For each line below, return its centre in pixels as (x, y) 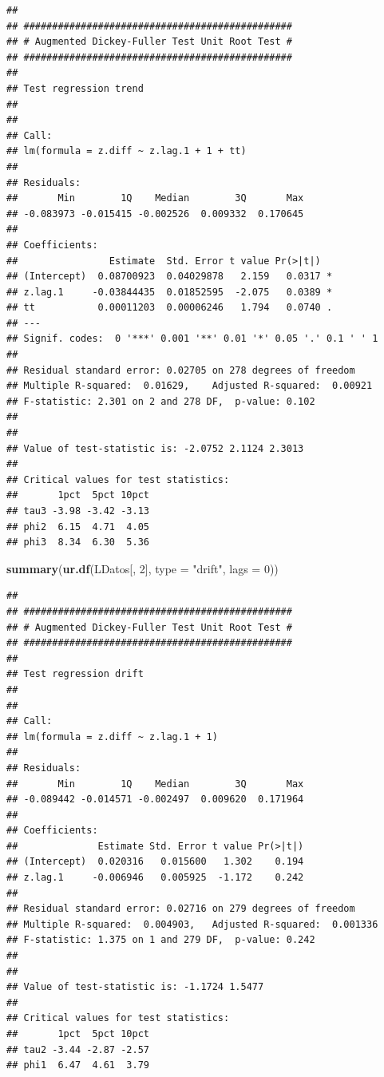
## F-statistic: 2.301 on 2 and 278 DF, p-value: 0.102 (161, 401)
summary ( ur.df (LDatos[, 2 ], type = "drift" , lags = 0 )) (143, 568)
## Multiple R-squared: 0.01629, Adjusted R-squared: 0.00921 (190, 386)
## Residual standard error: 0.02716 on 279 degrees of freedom (181, 909)
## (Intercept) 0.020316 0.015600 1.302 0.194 (155, 862)
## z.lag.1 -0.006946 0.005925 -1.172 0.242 (155, 878)
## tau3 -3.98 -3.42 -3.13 (78, 511)
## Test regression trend (75, 88)
